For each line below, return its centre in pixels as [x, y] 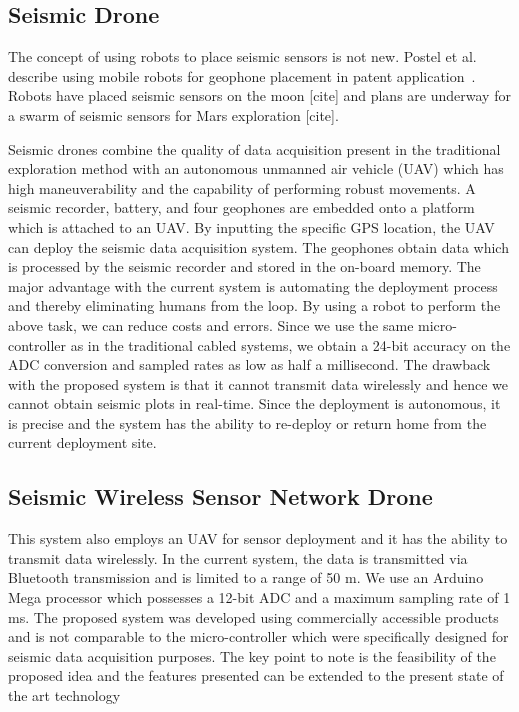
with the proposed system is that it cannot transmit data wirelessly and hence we [258, 383]
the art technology [64, 695]
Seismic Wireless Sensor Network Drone [220, 496]
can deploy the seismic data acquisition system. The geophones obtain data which [258, 246]
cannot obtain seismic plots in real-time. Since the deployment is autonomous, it [254, 403]
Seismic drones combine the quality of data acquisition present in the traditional [254, 148]
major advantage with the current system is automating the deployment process [253, 285]
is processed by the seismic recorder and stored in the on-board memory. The [244, 266]
